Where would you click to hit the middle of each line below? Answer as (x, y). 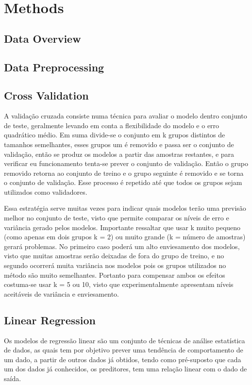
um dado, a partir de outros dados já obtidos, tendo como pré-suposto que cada (123, 359)
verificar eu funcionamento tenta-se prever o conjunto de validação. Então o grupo (126, 163)
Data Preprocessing (54, 67)
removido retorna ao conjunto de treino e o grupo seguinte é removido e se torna (124, 173)
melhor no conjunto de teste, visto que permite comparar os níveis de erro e (117, 218)
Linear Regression (50, 320)
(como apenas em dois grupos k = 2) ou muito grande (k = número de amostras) (125, 237)
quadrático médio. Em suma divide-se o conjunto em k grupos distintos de (115, 135)
